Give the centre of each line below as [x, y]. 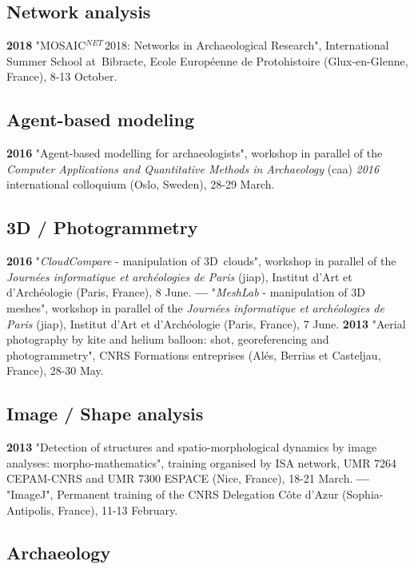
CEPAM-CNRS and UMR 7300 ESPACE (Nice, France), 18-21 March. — [188, 478]
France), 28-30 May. [55, 370]
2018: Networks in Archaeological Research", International [247, 45]
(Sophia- [363, 493]
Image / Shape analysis [105, 414]
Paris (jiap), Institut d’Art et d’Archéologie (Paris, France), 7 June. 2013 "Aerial [206, 323]
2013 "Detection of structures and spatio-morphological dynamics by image [192, 447]
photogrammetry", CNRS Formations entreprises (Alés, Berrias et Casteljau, [194, 354]
